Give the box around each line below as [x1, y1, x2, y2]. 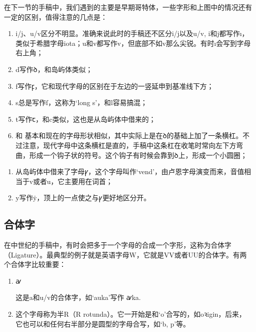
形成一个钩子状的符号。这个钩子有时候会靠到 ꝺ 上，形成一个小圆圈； [29, 149, 248, 160]
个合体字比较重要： [4, 259, 66, 269]
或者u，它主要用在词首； [33, 176, 113, 186]
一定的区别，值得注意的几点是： [4, 11, 107, 22]
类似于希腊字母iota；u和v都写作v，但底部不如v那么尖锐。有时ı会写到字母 [15, 37, 251, 48]
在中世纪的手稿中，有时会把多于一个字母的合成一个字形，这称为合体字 [4, 240, 231, 250]
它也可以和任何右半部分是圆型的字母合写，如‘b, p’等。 [15, 318, 190, 329]
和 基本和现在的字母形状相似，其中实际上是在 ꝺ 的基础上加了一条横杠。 [15, 130, 243, 141]
